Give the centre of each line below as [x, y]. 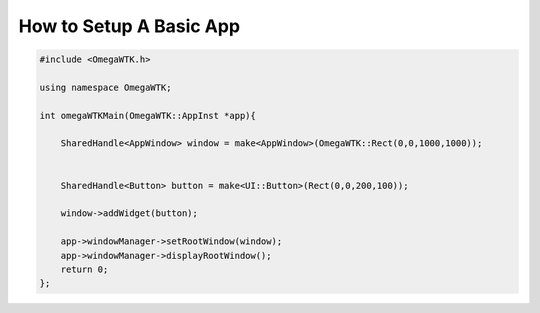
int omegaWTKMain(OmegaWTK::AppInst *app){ [148, 115]
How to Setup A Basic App [129, 26]
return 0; [84, 269]
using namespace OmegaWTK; [105, 87]
